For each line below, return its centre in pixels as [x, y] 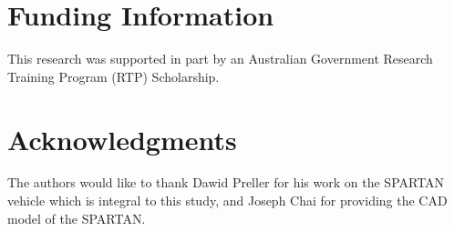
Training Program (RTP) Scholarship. [113, 76]
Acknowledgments [122, 139]
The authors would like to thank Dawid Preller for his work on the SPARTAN [226, 182]
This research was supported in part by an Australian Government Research [220, 59]
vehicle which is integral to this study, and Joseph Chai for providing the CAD [227, 201]
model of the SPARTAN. [77, 218]
